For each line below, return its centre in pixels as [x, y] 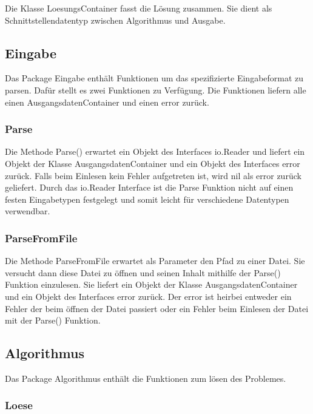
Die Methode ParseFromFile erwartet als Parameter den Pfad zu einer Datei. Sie [155, 261]
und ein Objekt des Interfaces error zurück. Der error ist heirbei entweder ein [148, 296]
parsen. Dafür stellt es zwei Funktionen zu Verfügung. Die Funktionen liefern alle [156, 90]
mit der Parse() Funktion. [53, 320]
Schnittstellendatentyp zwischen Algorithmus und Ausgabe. [115, 20]
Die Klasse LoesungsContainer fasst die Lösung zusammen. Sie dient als [139, 8]
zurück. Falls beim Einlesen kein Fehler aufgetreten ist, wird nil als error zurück [153, 175]
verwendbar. [28, 211]
